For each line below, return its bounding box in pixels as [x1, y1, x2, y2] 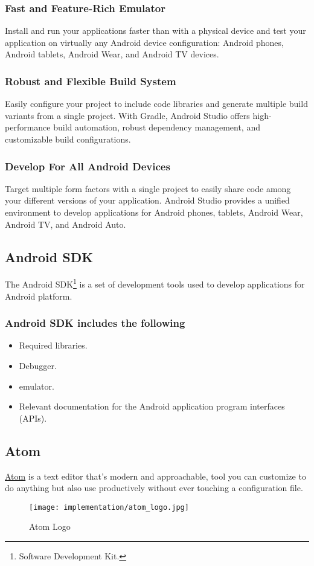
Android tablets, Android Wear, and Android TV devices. [5, 48, 219, 60]
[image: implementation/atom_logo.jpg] [29, 503, 189, 512]
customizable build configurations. [5, 133, 131, 145]
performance [5, 121, 51, 133]
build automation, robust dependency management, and [53, 121, 260, 133]
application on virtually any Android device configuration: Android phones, [5, 36, 284, 48]
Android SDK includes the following [5, 315, 185, 330]
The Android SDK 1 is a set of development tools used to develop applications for [5, 276, 305, 291]
